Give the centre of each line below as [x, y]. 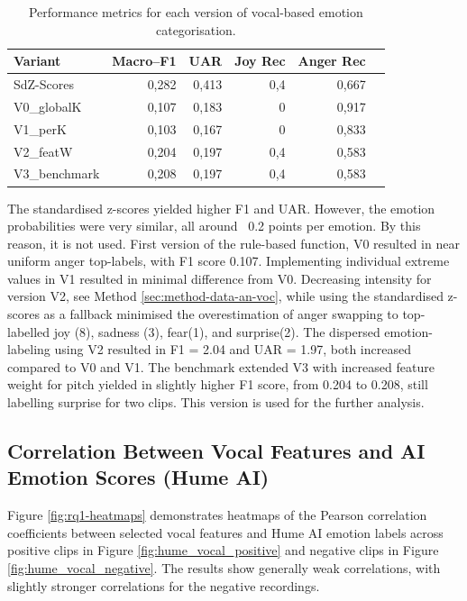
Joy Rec [260, 61]
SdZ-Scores [44, 84]
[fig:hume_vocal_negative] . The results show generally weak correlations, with [224, 568]
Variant [37, 61]
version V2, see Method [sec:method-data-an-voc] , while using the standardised [225, 296]
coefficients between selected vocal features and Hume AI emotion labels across [225, 532]
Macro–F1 [144, 61]
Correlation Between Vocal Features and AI [216, 451]
